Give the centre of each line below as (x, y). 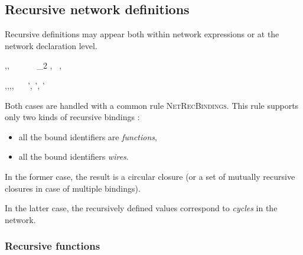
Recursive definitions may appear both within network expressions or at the (142, 34)
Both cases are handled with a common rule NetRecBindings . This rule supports (152, 105)
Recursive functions (53, 246)
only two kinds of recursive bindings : (72, 117)
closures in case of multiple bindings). (73, 188)
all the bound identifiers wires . (74, 156)
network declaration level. (51, 45)
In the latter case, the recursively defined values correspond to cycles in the (141, 208)
